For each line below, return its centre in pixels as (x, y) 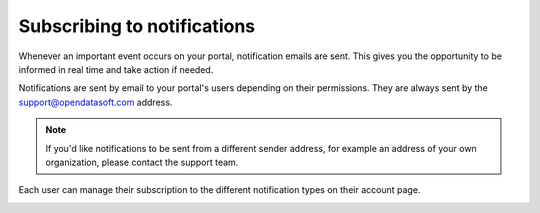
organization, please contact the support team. (142, 162)
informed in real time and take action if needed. (116, 69)
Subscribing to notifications (136, 26)
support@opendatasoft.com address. (95, 102)
